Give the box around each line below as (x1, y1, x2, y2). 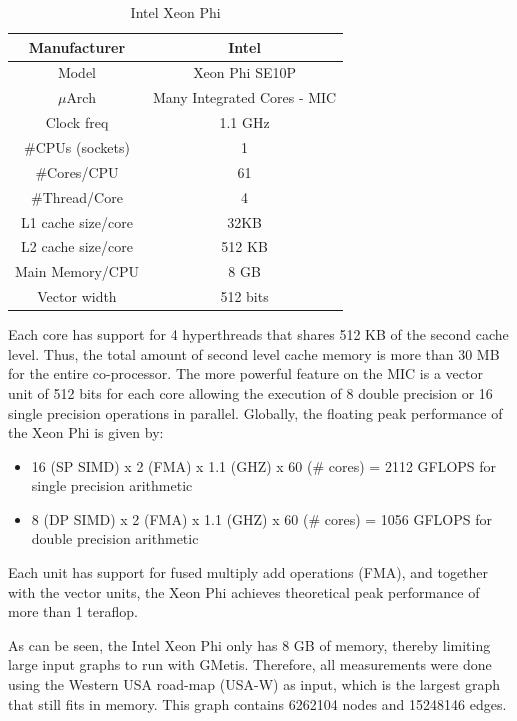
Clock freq (45, 112, 109, 133)
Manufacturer (28, 36, 126, 57)
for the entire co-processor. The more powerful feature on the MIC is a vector (8, 363, 483, 384)
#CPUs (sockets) (24, 136, 130, 157)
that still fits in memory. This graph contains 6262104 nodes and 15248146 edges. (8, 693, 507, 714)
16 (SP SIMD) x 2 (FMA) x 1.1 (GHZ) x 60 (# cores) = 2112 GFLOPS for (31, 455, 497, 476)
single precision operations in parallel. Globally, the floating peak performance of (8, 402, 503, 423)
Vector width (37, 286, 117, 307)
